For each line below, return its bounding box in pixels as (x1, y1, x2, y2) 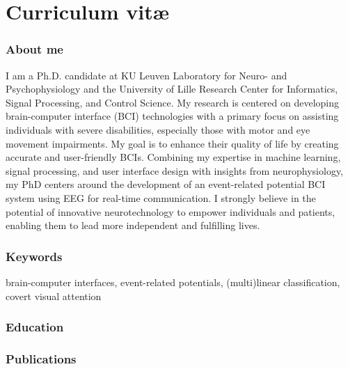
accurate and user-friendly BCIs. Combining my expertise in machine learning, (6, 150, 341, 164)
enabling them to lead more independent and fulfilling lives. (6, 218, 260, 233)
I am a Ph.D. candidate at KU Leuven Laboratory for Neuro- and (6, 68, 287, 82)
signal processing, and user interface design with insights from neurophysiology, (6, 163, 344, 178)
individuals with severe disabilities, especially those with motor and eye (6, 122, 310, 136)
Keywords (6, 247, 63, 265)
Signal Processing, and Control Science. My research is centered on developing (6, 95, 340, 109)
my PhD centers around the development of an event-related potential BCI (6, 177, 326, 191)
